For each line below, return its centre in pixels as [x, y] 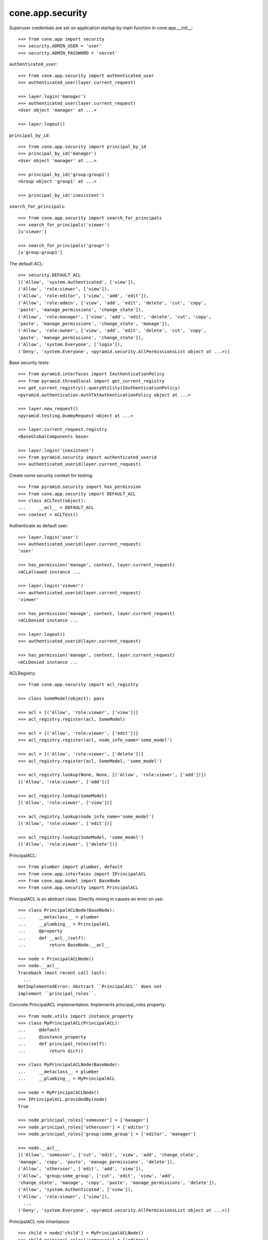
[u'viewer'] [33, 232]
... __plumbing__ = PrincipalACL [64, 924]
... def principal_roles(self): [63, 1044]
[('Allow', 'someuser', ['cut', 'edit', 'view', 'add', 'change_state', [108, 1155]
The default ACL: [27, 263]
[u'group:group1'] [40, 252]
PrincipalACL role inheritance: [40, 1221]
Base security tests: [29, 363]
